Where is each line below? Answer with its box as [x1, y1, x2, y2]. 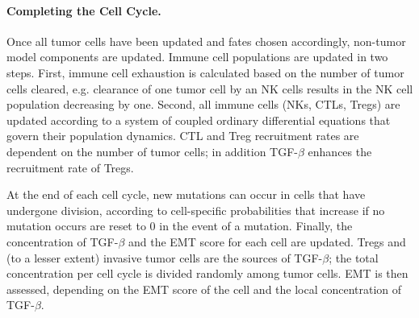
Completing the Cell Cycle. [6, 2, 161, 19]
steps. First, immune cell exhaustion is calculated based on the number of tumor [6, 64, 404, 81]
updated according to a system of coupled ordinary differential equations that [6, 111, 391, 128]
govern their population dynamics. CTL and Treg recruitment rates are [6, 127, 359, 144]
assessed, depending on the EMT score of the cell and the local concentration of [6, 280, 402, 297]
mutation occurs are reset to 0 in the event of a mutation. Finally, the [6, 217, 353, 234]
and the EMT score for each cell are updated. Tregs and [128, 233, 406, 250]
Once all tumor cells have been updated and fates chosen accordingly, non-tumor [6, 32, 406, 49]
